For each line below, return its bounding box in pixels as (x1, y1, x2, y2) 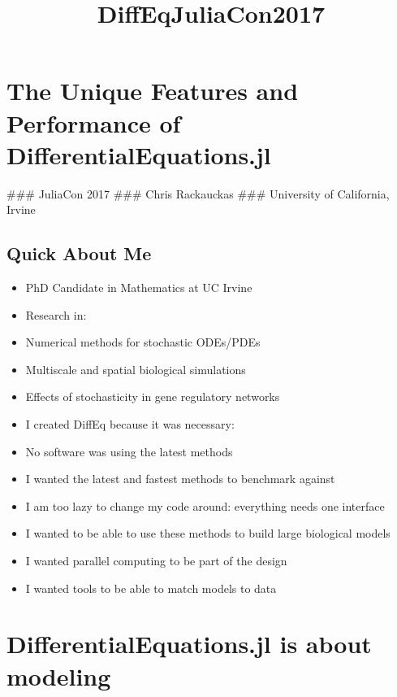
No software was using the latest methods (25, 442, 233, 460)
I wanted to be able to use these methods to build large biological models (25, 525, 391, 542)
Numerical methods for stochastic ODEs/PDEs (25, 333, 261, 351)
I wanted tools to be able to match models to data (25, 579, 277, 596)
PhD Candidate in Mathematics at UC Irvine (25, 279, 252, 296)
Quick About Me (6, 241, 152, 266)
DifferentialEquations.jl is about (6, 627, 372, 660)
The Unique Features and (6, 74, 299, 107)
